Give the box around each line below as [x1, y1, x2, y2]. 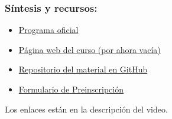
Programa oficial [18, 24, 79, 36]
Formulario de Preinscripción [18, 83, 124, 95]
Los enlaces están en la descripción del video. [5, 103, 168, 115]
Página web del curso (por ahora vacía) [18, 43, 161, 55]
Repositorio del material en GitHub [18, 63, 148, 75]
